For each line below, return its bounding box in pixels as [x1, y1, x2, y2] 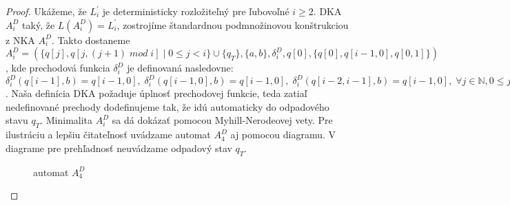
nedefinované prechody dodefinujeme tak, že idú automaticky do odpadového [6, 99, 329, 114]
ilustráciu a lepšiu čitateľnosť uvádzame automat [6, 127, 211, 142]
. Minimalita [40, 113, 93, 127]
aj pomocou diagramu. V [230, 127, 336, 142]
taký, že [22, 17, 55, 32]
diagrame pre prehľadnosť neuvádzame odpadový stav [6, 140, 232, 155]
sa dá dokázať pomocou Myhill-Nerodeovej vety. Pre [112, 113, 333, 127]
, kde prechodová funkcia [6, 61, 110, 75]
